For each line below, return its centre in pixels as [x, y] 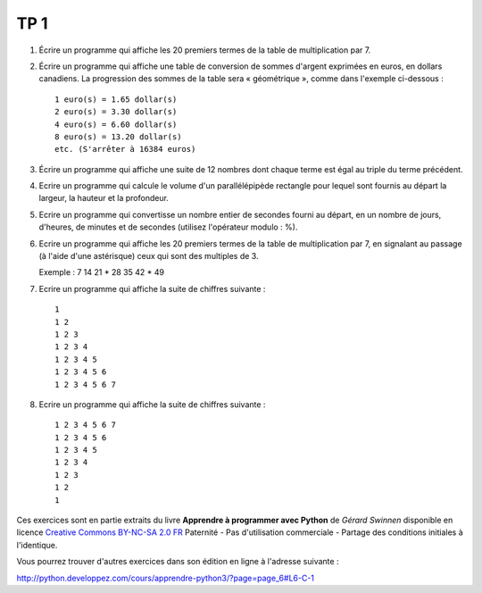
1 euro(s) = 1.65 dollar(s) [116, 99]
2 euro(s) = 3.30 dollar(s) [116, 112]
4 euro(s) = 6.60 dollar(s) [116, 124]
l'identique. [37, 545]
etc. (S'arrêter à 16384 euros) [125, 149]
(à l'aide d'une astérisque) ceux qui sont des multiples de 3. [149, 256]
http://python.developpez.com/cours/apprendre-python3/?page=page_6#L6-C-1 [166, 578]
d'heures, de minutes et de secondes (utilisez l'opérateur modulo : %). [168, 227]
